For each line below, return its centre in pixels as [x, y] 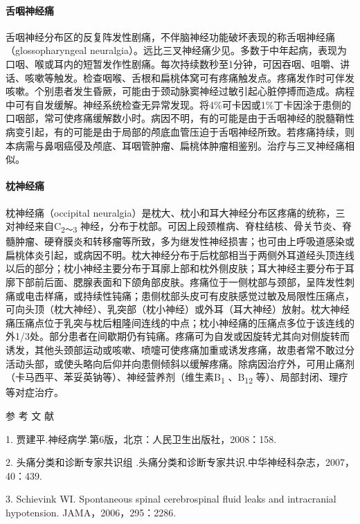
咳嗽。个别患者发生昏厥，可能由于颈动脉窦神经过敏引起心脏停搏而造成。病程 [180, 91]
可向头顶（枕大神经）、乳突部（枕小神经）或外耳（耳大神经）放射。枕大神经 [178, 309]
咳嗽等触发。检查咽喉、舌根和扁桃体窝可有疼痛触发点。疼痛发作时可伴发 [189, 77]
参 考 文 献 [30, 415]
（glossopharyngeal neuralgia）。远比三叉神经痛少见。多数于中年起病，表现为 [176, 50]
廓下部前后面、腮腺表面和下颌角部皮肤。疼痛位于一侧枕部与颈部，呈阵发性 [175, 282]
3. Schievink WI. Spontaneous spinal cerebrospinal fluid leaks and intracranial [171, 499]
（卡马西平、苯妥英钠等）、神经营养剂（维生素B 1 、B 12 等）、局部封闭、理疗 [177, 378]
